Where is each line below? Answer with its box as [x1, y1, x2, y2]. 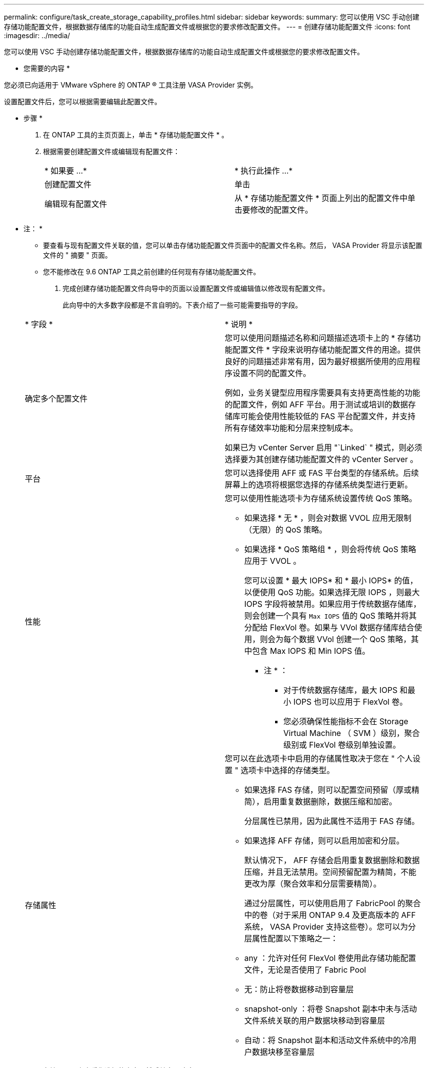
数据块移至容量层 [252, 1047, 315, 1057]
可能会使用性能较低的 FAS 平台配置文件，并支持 [240, 411, 416, 421]
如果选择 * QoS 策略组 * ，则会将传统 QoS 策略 [244, 544, 416, 554]
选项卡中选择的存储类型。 [240, 765, 335, 775]
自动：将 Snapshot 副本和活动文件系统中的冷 [244, 1035, 409, 1045]
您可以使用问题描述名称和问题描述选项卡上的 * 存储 [225, 333, 413, 343]
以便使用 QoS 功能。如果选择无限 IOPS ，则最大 [244, 587, 420, 597]
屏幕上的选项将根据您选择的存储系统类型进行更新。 [225, 480, 413, 489]
